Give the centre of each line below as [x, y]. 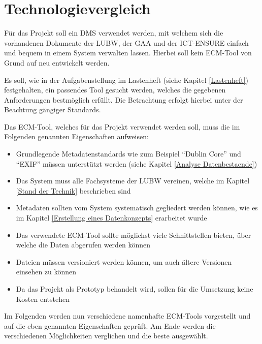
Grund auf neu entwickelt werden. [57, 62]
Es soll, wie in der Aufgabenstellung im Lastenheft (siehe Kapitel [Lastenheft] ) [126, 80]
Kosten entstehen [43, 299]
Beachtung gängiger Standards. [53, 110]
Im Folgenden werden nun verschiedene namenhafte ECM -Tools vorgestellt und [127, 316]
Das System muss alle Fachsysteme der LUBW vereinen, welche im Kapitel [133, 181]
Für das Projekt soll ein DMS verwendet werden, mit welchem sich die [114, 33]
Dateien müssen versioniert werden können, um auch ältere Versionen [124, 261]
